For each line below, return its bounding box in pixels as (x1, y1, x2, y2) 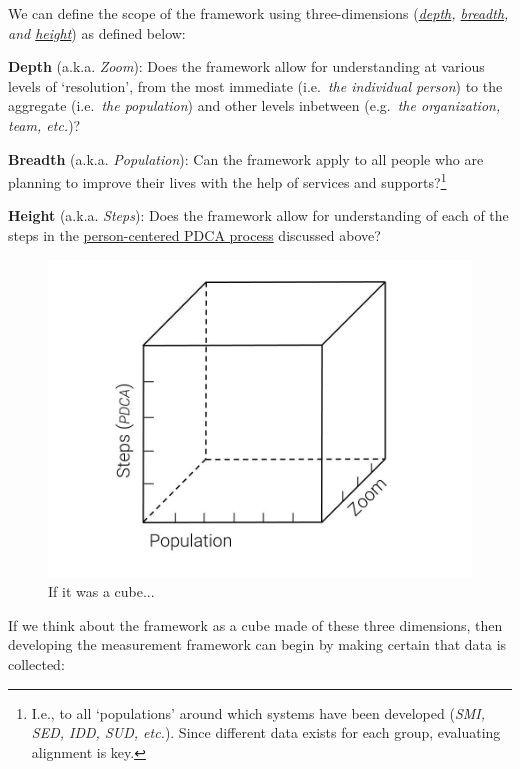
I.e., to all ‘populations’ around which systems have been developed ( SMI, (31, 702, 486, 723)
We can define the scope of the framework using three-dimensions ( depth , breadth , (8, 3, 509, 23)
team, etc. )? (8, 114, 81, 135)
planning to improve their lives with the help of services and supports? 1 (8, 169, 447, 192)
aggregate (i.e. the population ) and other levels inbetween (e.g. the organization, (8, 95, 501, 116)
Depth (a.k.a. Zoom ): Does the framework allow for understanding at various (8, 56, 485, 77)
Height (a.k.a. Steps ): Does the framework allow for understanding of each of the (8, 205, 509, 226)
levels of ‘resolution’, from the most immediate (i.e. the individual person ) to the (8, 75, 503, 96)
